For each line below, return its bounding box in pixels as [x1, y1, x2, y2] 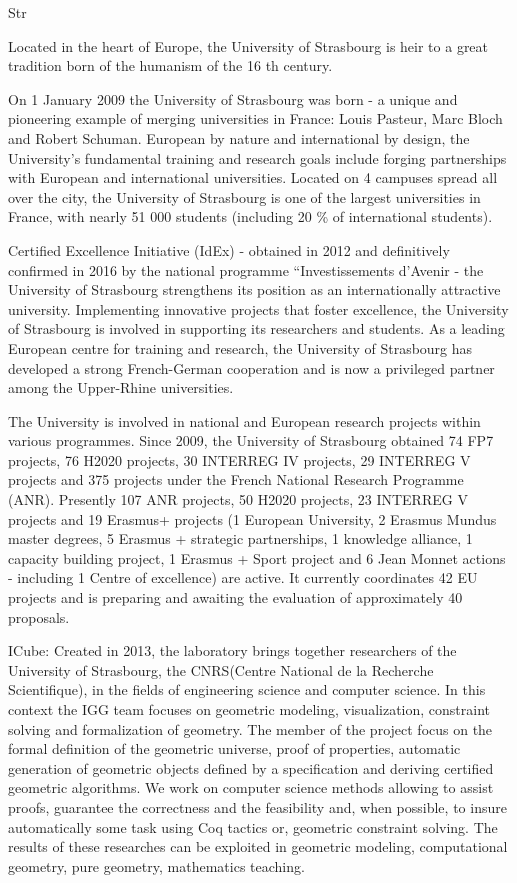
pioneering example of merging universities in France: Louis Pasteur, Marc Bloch [8, 108, 503, 129]
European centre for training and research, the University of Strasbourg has [8, 337, 473, 358]
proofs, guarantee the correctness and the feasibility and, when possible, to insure [8, 796, 507, 817]
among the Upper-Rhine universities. [8, 377, 234, 398]
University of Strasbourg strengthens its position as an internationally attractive [8, 279, 501, 300]
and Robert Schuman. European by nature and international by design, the [8, 127, 470, 148]
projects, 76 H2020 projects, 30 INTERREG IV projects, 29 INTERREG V [8, 449, 471, 470]
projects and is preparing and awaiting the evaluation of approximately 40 [8, 587, 463, 608]
